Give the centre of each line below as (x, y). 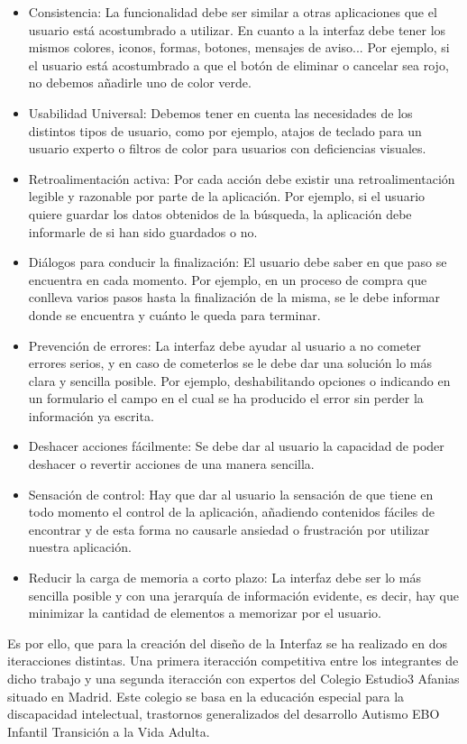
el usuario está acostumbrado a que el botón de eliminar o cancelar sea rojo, (238, 64)
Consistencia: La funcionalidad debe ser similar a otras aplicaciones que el (233, 12)
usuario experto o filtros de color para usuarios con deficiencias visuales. (227, 148)
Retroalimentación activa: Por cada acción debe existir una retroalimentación (242, 178)
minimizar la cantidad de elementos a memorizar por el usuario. (205, 613)
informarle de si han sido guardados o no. (143, 231)
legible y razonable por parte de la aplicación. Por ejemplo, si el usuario (227, 196)
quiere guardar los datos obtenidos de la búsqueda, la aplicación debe (220, 213)
